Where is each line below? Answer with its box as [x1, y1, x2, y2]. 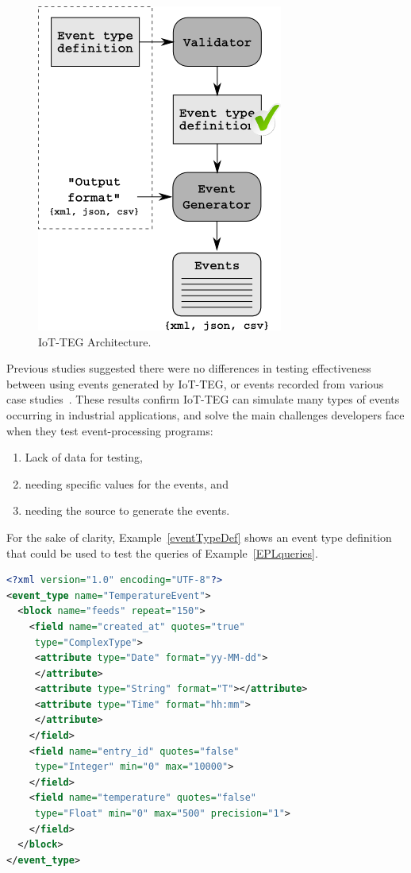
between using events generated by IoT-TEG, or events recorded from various [6, 375, 384, 392]
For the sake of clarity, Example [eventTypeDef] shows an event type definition [6, 528, 392, 545]
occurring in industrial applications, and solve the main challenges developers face [6, 406, 405, 423]
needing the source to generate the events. [25, 502, 230, 519]
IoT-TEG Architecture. [38, 333, 152, 350]
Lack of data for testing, [25, 449, 143, 465]
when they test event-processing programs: [6, 422, 213, 438]
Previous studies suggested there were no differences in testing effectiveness [6, 360, 371, 377]
